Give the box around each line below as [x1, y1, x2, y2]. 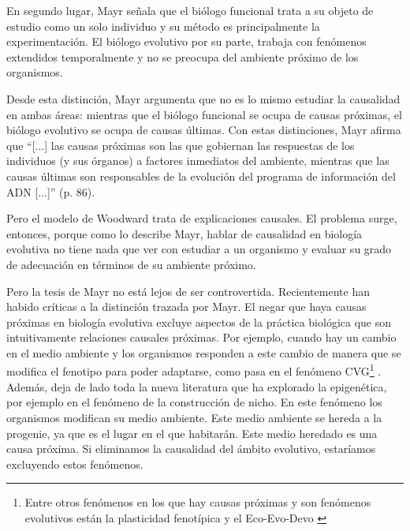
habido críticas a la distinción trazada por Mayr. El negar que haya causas [6, 298, 367, 315]
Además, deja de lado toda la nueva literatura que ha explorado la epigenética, [6, 378, 387, 395]
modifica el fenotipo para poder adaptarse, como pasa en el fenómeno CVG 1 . [6, 361, 382, 380]
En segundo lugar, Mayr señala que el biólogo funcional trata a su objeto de [6, 2, 374, 18]
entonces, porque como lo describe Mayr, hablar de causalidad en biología [6, 225, 363, 241]
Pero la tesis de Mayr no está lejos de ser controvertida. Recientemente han [6, 282, 370, 299]
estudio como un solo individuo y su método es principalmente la [6, 17, 320, 34]
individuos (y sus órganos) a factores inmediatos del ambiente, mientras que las [6, 152, 389, 169]
